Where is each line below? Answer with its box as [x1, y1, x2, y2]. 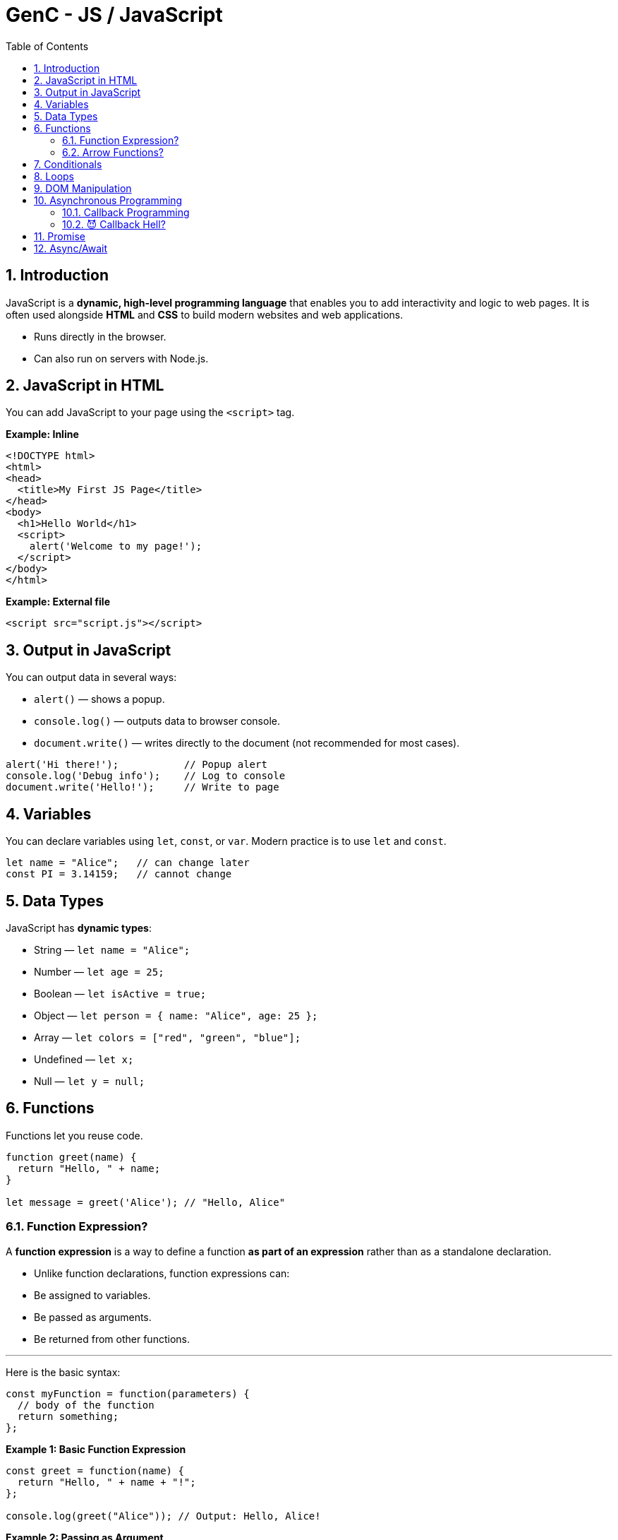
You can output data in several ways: [6, 671, 177, 684]
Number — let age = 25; [34, 965, 164, 978]
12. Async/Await [34, 242, 108, 254]
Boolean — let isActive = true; [34, 987, 207, 1000]
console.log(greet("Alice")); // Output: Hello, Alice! [6, 1510, 321, 1522]
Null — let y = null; [34, 1074, 145, 1087]
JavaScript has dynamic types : [6, 921, 152, 934]
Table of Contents [6, 40, 89, 52]
